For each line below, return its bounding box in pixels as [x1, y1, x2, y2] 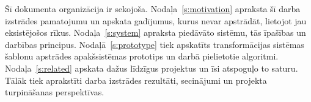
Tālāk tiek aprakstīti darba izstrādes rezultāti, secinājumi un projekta [5, 73, 267, 86]
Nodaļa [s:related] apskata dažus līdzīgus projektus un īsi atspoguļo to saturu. [5, 61, 298, 74]
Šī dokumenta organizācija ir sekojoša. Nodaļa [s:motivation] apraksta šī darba [5, 2, 301, 15]
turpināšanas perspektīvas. [5, 86, 104, 98]
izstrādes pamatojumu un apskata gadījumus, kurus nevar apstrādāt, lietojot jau [5, 14, 307, 27]
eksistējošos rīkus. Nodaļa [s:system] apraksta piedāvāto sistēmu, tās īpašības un [5, 26, 306, 39]
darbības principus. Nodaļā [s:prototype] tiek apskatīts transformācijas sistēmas [5, 38, 304, 50]
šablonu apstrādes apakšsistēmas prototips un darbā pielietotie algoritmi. [5, 50, 279, 63]
